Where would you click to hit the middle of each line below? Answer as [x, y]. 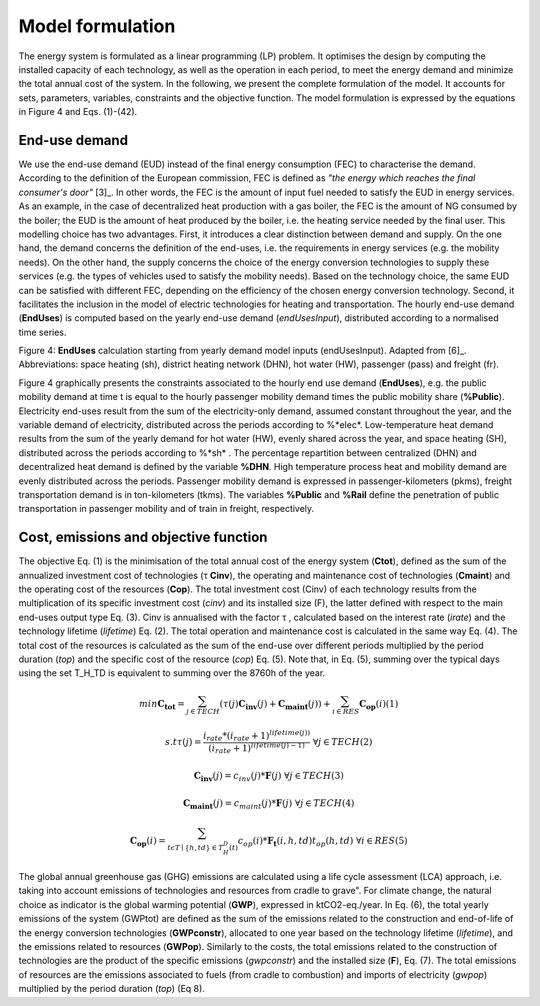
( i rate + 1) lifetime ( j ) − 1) [256, 747]
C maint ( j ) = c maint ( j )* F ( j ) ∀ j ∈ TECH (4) [268, 805]
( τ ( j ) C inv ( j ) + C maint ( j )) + [275, 705]
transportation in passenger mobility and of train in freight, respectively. [166, 509]
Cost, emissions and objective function [143, 537]
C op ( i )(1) [378, 705]
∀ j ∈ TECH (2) [342, 742]
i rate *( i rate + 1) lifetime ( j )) [257, 736]
